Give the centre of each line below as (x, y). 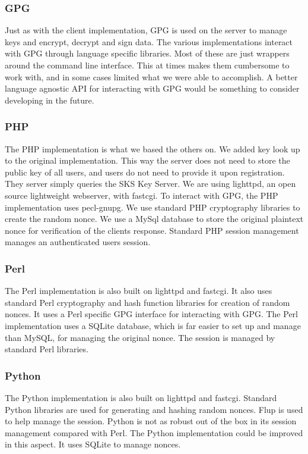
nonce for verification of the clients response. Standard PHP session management (152, 230)
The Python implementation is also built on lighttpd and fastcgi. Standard (141, 397)
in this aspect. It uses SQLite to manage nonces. (93, 444)
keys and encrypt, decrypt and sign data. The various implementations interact (149, 41)
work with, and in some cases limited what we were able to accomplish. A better (151, 76)
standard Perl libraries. (47, 349)
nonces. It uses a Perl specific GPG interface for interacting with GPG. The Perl (151, 314)
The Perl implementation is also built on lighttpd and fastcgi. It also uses (139, 291)
